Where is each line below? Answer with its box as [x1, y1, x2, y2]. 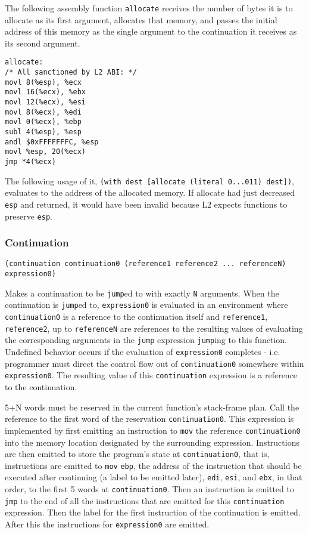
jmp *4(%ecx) [5, 158, 56, 166]
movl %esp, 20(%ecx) [5, 147, 86, 156]
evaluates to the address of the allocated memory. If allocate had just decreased [5, 186, 295, 199]
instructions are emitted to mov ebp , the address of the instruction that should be [5, 459, 302, 471]
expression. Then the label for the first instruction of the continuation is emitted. [5, 506, 301, 518]
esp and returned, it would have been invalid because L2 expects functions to [5, 197, 288, 210]
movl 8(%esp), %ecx [5, 78, 82, 87]
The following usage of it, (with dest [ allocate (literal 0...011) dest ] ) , [5, 174, 295, 187]
